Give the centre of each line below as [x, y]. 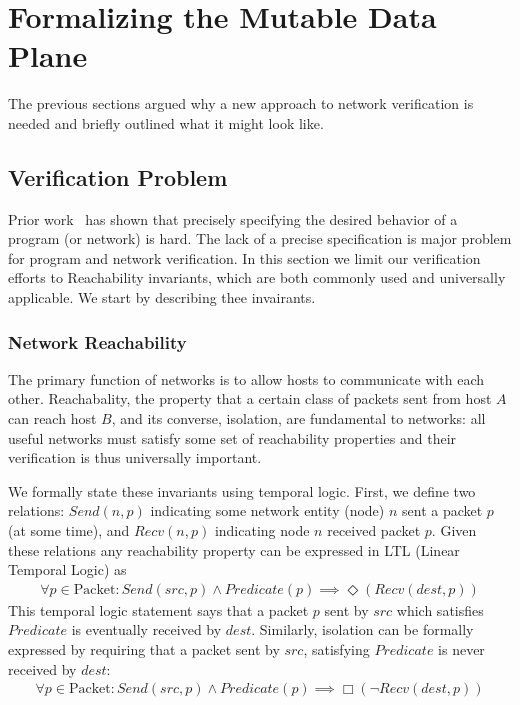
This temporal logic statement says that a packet [158, 609]
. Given [454, 530]
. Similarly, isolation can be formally [362, 629]
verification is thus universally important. [135, 457]
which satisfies [440, 609]
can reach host [52, 418]
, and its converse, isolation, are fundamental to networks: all [298, 418]
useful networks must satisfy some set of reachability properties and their [232, 437]
